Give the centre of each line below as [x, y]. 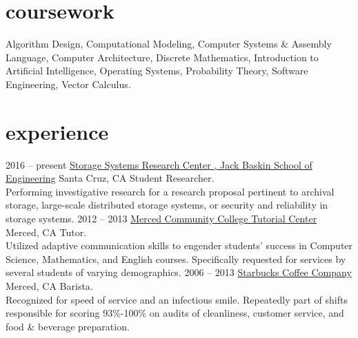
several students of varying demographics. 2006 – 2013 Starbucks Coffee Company [179, 272]
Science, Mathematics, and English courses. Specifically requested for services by [176, 258]
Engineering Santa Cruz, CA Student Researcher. [110, 178]
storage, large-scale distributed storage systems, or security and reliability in [167, 205]
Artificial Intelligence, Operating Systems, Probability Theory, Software [157, 71]
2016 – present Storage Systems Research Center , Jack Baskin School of [159, 164]
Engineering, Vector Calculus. [68, 84]
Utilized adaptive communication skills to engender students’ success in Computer [179, 245]
